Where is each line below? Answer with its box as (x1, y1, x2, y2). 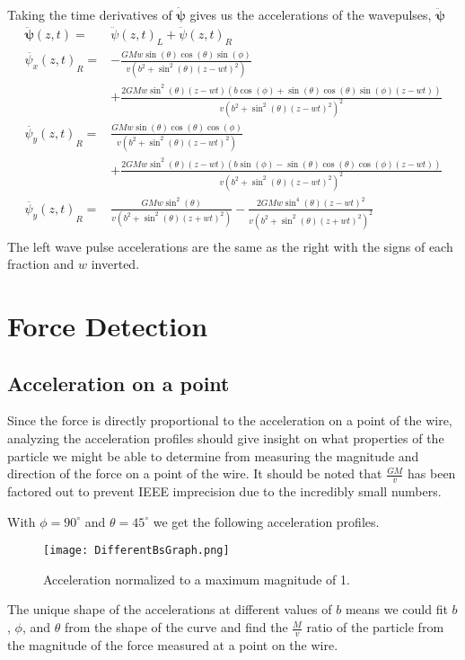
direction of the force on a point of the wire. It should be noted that (7, 464, 382, 483)
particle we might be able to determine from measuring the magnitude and (7, 446, 419, 465)
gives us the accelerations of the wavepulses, (189, 5, 432, 23)
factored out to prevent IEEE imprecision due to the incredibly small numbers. (7, 482, 442, 501)
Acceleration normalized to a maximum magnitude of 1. (43, 569, 350, 588)
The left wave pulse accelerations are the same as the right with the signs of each (7, 236, 453, 255)
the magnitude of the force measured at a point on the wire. (7, 635, 338, 654)
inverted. (91, 254, 140, 273)
